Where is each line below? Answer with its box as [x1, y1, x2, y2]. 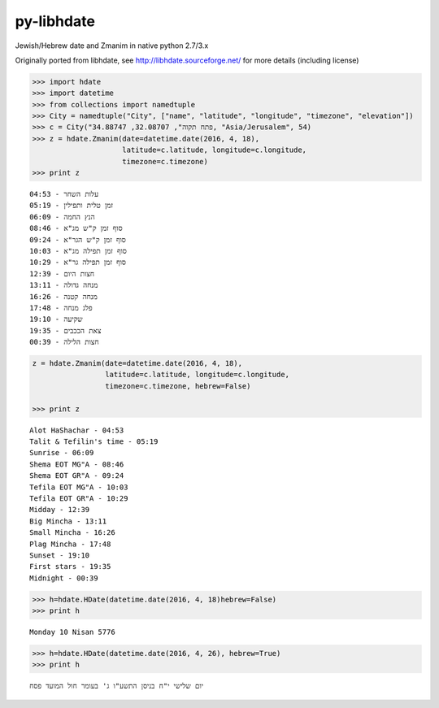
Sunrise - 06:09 [29, 448, 94, 458]
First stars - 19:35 [29, 562, 111, 571]
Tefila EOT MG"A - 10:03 [29, 482, 128, 492]
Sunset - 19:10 [29, 550, 90, 560]
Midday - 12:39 [29, 505, 90, 515]
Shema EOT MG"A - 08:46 [29, 459, 124, 469]
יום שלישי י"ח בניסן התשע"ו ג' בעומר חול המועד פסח [29, 681, 203, 691]
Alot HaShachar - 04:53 [29, 425, 124, 435]
